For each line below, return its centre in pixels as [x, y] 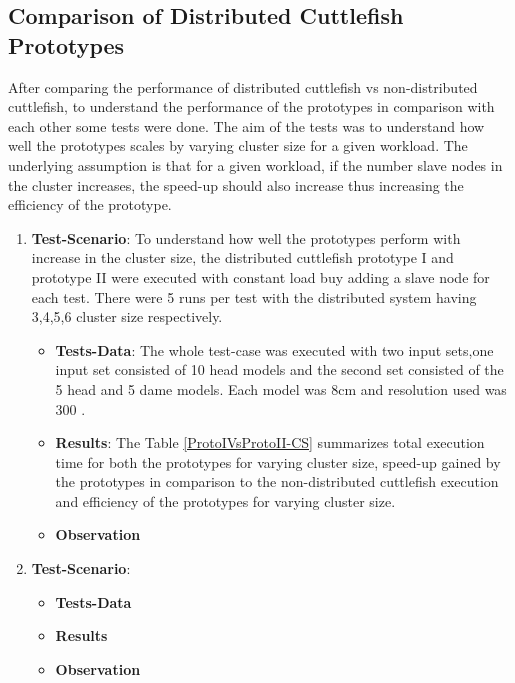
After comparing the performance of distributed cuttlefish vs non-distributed [243, 86]
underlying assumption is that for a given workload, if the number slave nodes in [255, 164]
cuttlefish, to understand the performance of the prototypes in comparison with [251, 106]
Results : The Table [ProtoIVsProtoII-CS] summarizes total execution [270, 442]
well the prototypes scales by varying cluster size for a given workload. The [238, 145]
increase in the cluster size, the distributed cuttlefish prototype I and [242, 257]
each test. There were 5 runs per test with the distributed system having [254, 296]
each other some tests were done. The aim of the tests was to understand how [246, 125]
